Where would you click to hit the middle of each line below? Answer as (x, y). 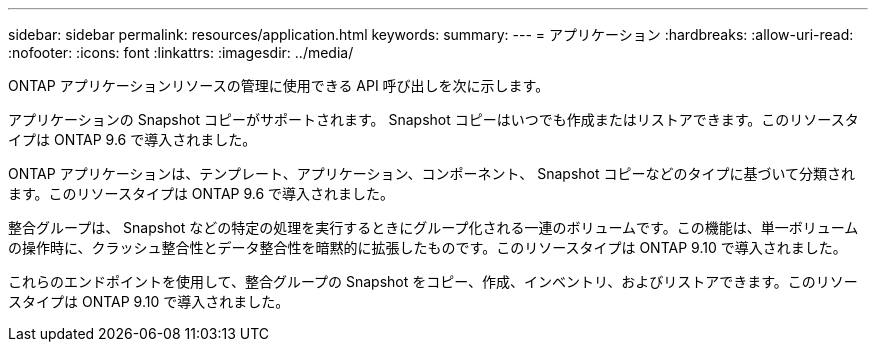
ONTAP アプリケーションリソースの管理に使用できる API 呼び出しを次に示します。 (279, 85)
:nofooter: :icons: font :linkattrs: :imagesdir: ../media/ (181, 52)
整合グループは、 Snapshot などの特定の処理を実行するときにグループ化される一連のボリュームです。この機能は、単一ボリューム (433, 227)
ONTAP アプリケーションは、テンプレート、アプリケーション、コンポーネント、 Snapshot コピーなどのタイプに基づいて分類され (432, 173)
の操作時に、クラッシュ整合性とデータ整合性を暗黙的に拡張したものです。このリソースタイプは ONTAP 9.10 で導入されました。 (427, 247)
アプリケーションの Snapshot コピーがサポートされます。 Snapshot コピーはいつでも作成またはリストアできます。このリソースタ (433, 119)
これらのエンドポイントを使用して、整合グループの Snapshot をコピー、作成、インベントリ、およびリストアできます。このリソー (433, 281)
